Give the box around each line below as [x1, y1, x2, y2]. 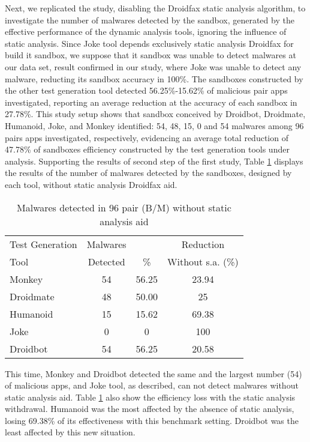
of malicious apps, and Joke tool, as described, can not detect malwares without [5, 379, 299, 392]
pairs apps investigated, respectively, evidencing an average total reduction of [5, 131, 288, 144]
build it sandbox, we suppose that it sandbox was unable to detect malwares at [5, 49, 296, 61]
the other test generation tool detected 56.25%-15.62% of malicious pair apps [5, 84, 288, 97]
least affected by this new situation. [5, 426, 136, 438]
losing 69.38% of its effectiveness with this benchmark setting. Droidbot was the [5, 414, 299, 426]
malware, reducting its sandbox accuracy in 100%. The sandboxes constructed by [5, 72, 303, 85]
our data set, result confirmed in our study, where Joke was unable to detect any [5, 60, 302, 73]
